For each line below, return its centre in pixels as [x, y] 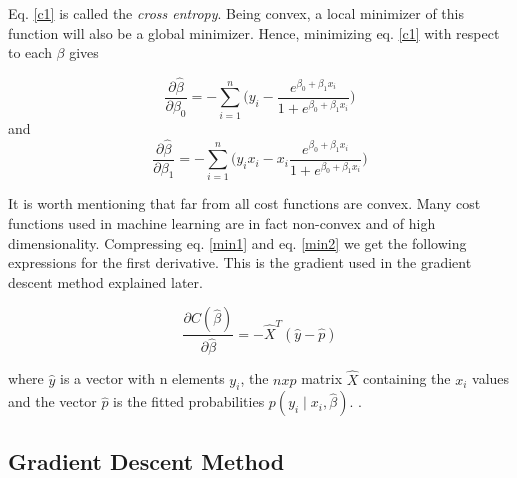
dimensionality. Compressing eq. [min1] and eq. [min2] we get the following [237, 242]
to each [30, 52]
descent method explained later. [105, 281]
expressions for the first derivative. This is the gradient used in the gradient [240, 262]
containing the [407, 378]
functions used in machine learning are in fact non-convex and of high [222, 223]
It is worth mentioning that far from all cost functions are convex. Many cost [244, 203]
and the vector [52, 401]
